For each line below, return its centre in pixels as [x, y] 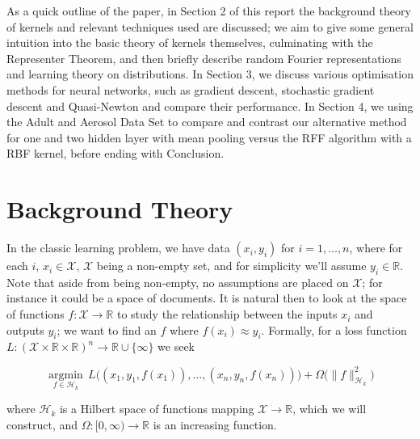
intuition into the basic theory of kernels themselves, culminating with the [190, 42]
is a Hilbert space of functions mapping [157, 409]
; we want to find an [107, 329]
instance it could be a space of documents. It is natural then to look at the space [207, 298]
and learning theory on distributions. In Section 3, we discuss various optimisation [210, 74]
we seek [176, 346]
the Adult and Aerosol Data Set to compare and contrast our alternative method [207, 122]
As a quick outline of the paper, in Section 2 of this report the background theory [209, 11]
